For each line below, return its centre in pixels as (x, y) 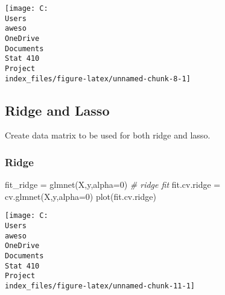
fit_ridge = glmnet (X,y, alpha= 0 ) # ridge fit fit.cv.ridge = (113, 185)
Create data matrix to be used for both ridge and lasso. (108, 135)
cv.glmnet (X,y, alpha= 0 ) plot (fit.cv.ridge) (81, 196)
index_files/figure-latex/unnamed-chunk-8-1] (98, 79)
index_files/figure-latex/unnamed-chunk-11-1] (100, 286)
